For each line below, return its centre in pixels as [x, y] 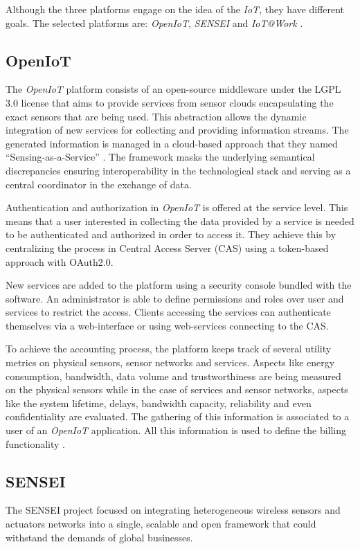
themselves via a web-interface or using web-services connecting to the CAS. [167, 325]
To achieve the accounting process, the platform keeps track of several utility [169, 349]
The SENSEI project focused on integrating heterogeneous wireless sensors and [173, 510]
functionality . [35, 443]
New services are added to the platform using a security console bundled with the [179, 285]
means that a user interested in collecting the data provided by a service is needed [180, 220]
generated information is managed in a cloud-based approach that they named [172, 143]
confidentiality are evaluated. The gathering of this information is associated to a [178, 416]
